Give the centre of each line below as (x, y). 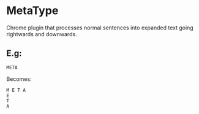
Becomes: (19, 79)
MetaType (32, 11)
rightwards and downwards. (42, 34)
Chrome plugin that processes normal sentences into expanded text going (100, 28)
